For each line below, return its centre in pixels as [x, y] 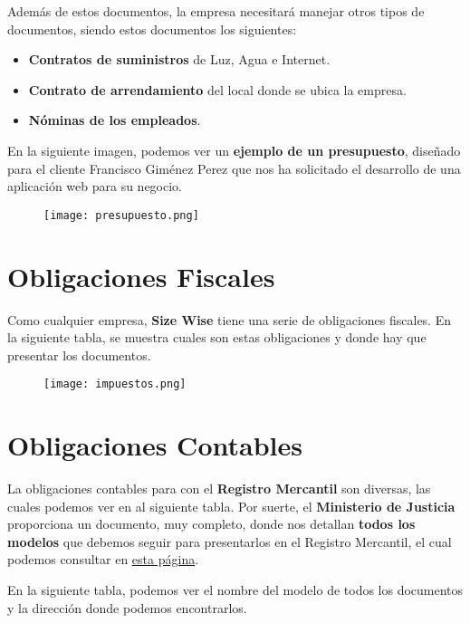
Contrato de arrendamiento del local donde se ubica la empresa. [217, 89]
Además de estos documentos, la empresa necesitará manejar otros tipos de [216, 11]
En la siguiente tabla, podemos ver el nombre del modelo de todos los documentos [235, 590]
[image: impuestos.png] [115, 384]
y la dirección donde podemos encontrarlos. [127, 607]
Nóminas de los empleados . [115, 120]
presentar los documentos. [79, 355]
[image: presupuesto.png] [121, 215]
